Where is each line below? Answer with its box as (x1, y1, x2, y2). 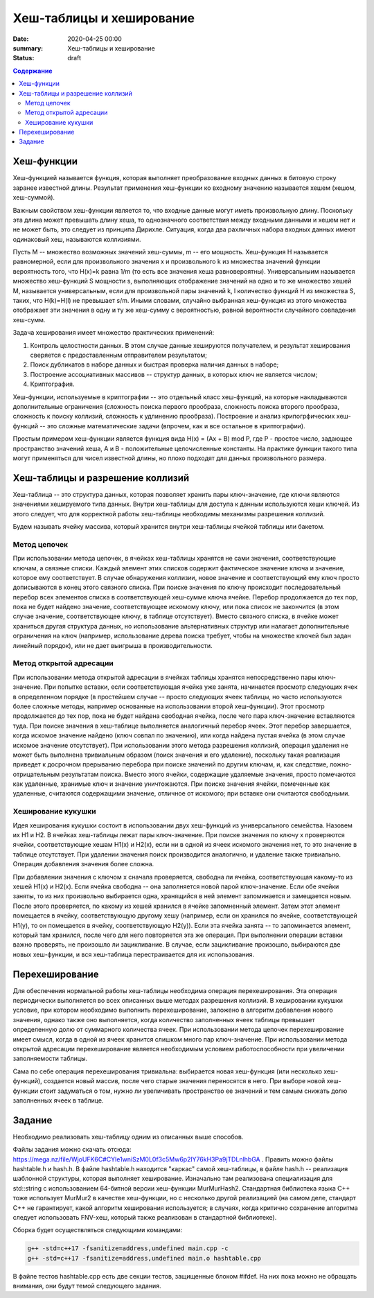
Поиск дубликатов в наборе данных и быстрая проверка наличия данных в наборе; (30, 360, 279, 369)
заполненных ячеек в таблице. (12, 1096, 104, 1105)
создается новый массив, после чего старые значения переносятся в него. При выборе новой (44, 1077, 326, 1085)
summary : (12, 44, 44, 52)
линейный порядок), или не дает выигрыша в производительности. (12, 641, 213, 649)
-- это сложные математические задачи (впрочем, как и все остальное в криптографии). (39, 421, 306, 430)
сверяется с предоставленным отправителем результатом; (30, 351, 208, 359)
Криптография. (30, 380, 75, 388)
